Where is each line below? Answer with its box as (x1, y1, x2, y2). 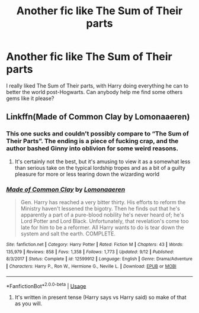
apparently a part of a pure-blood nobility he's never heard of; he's (20, 211, 185, 218)
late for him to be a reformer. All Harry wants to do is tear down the (20, 224, 185, 231)
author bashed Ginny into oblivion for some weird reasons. (6, 144, 179, 153)
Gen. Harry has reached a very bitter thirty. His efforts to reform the (20, 198, 186, 205)
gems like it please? (6, 95, 54, 102)
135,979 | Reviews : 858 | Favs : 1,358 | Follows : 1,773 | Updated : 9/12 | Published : (6, 249, 175, 255)
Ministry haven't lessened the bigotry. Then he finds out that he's (20, 205, 181, 212)
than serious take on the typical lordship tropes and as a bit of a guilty (14, 164, 185, 171)
